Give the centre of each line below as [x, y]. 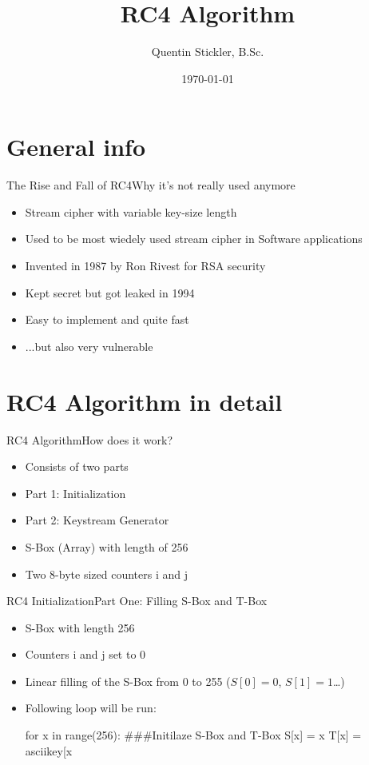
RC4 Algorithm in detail [145, 401]
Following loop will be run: [91, 708]
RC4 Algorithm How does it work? [90, 439]
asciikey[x [49, 750]
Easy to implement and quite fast [107, 319]
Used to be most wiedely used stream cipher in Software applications [194, 239]
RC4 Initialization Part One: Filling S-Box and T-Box [137, 601]
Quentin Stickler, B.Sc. [208, 52]
